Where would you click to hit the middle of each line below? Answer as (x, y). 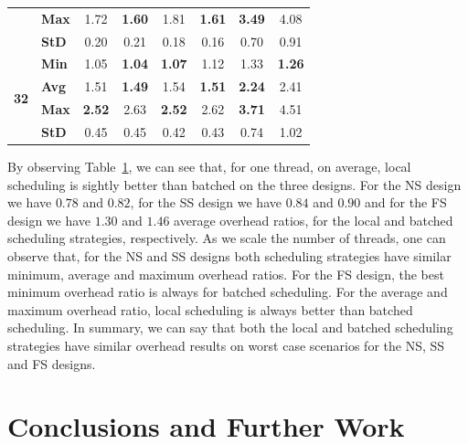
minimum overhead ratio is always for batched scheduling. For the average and (228, 292)
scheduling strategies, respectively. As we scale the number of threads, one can (227, 238)
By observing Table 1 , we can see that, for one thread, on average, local (209, 167)
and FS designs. (52, 363)
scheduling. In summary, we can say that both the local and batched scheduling (230, 328)
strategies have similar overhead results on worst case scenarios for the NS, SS (226, 345)
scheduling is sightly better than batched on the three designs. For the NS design (234, 184)
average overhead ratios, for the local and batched (314, 220)
